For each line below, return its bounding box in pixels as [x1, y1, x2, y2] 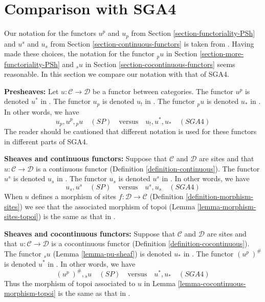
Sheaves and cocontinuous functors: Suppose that [4, 228, 175, 239]
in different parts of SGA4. [4, 136, 88, 146]
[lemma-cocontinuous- [178, 277, 246, 288]
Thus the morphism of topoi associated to [4, 277, 136, 288]
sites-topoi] [4, 211, 38, 222]
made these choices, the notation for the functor [4, 48, 154, 59]
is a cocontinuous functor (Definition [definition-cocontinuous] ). [51, 238, 250, 249]
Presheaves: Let [4, 85, 59, 96]
